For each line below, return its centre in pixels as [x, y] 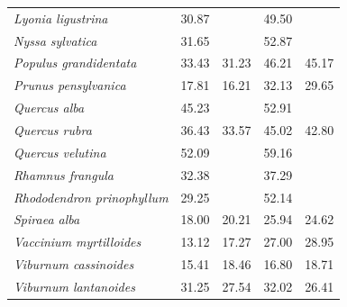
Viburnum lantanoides [74, 286]
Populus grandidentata [75, 63]
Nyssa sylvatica [55, 40]
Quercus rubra [53, 129]
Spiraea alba [47, 219]
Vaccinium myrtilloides [78, 242]
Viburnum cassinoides [74, 264]
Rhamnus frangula [64, 174]
